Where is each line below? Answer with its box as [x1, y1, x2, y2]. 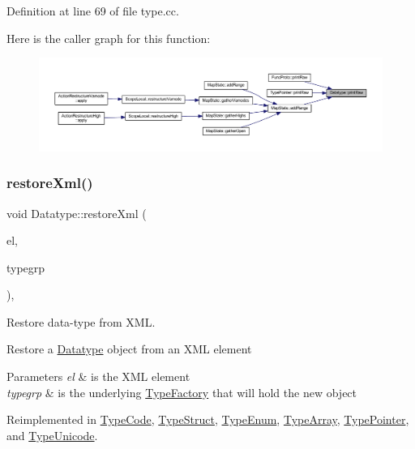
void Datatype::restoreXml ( [6, 204, 147, 221]
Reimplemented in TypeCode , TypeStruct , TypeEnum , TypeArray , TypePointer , [6, 411, 409, 428]
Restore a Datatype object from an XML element [6, 340, 252, 357]
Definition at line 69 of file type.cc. [6, 2, 179, 19]
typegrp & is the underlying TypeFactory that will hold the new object [6, 383, 357, 400]
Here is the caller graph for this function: [6, 29, 211, 46]
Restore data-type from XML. [6, 313, 156, 330]
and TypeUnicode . [6, 426, 98, 443]
